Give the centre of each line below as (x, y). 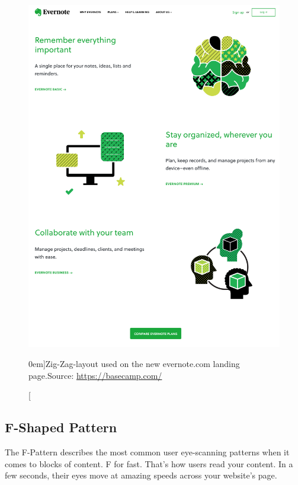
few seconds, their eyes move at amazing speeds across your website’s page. (141, 475)
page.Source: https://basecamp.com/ (95, 375)
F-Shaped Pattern (61, 427)
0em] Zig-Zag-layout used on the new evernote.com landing (134, 363)
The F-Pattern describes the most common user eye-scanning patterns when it (147, 452)
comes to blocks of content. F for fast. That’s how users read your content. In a (149, 463)
